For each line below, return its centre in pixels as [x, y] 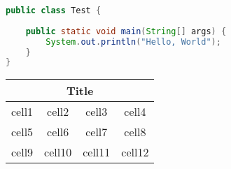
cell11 [97, 152]
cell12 [135, 152]
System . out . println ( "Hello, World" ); [133, 42]
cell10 [58, 152]
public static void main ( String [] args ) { [126, 31]
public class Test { [54, 10]
